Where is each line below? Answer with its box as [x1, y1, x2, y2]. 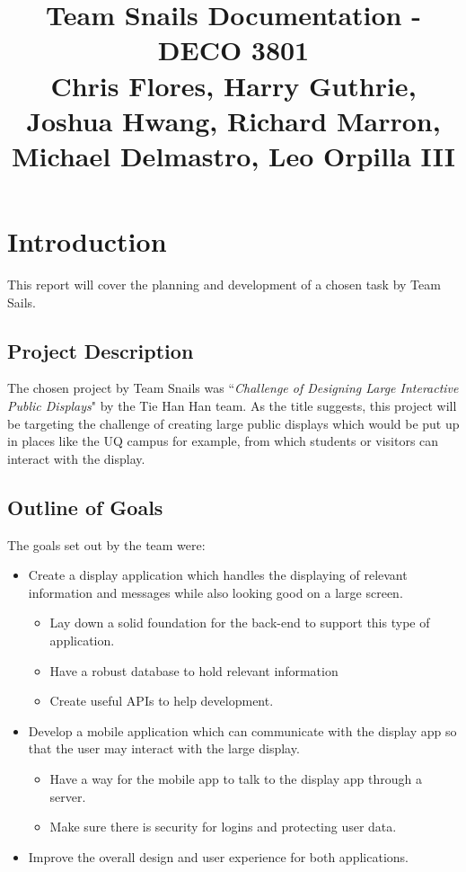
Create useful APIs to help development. [49, 691, 274, 710]
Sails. [7, 292, 36, 311]
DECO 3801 [157, 31, 310, 68]
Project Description [7, 336, 194, 364]
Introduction [7, 223, 167, 260]
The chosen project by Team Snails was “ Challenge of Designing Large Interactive [7, 378, 459, 397]
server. [49, 787, 86, 805]
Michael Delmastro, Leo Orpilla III [12, 137, 455, 174]
